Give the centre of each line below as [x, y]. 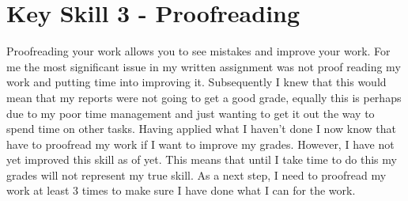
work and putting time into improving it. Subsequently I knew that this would [196, 82]
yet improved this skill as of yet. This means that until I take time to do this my [202, 159]
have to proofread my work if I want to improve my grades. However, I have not [200, 144]
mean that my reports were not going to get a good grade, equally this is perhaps [204, 97]
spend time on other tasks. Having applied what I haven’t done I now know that [201, 129]
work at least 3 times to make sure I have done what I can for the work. [181, 190]
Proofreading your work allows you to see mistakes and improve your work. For [198, 51]
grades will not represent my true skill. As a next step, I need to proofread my [196, 174]
